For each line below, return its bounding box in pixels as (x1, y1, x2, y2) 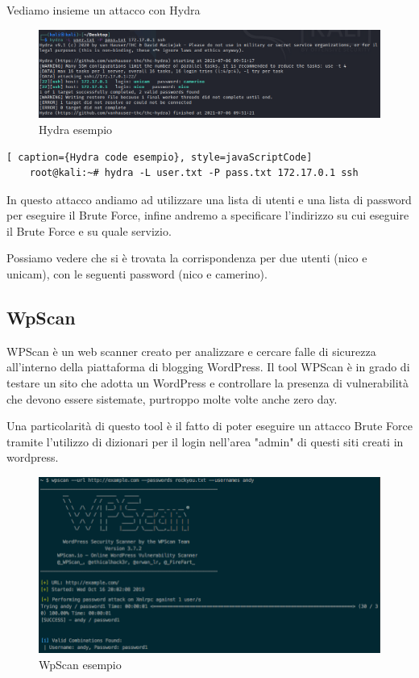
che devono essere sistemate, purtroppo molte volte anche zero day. (6, 390, 338, 407)
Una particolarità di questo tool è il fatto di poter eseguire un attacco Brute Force (6, 417, 413, 434)
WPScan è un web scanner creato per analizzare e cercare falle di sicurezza (6, 342, 376, 359)
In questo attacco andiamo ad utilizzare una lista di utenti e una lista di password (6, 190, 412, 207)
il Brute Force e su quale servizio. (6, 222, 172, 239)
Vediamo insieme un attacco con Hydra (6, 2, 201, 18)
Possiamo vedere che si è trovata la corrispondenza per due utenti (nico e (6, 249, 367, 266)
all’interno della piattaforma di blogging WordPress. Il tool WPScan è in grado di (6, 358, 410, 375)
